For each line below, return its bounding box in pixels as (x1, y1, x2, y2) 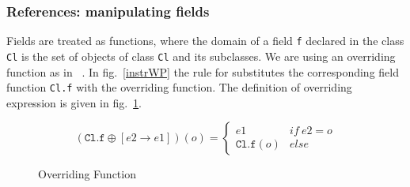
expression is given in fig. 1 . (6, 94, 142, 110)
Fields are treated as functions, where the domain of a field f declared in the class (6, 32, 404, 49)
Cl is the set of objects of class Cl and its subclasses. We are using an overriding (6, 47, 396, 64)
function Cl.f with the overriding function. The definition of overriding (6, 79, 352, 95)
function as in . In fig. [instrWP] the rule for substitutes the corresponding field (6, 63, 399, 80)
